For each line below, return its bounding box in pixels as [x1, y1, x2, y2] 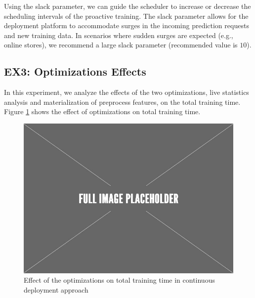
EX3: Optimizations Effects [4, 64, 146, 79]
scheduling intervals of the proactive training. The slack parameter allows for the [4, 10, 249, 21]
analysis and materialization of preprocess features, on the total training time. [4, 96, 241, 107]
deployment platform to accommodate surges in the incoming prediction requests [4, 20, 249, 31]
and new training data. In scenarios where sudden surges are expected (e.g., [4, 30, 233, 40]
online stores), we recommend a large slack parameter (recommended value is [4, 40, 238, 50]
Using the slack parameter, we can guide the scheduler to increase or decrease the [4, 1, 251, 11]
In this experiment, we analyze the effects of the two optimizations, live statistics [4, 87, 249, 97]
